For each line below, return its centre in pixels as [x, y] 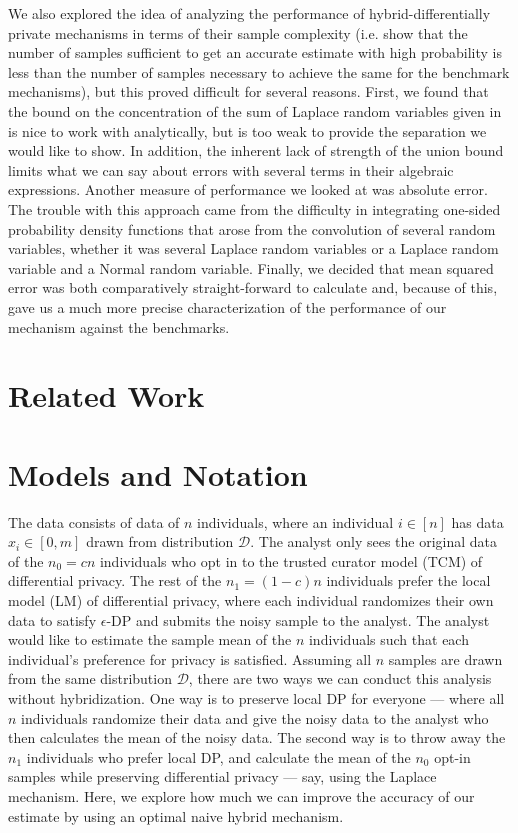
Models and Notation [158, 473]
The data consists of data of [94, 521]
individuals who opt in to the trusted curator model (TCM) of [291, 560]
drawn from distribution [160, 541]
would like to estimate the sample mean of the [150, 639]
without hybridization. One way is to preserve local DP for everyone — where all [256, 697]
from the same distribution [90, 678]
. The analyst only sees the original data [374, 541]
